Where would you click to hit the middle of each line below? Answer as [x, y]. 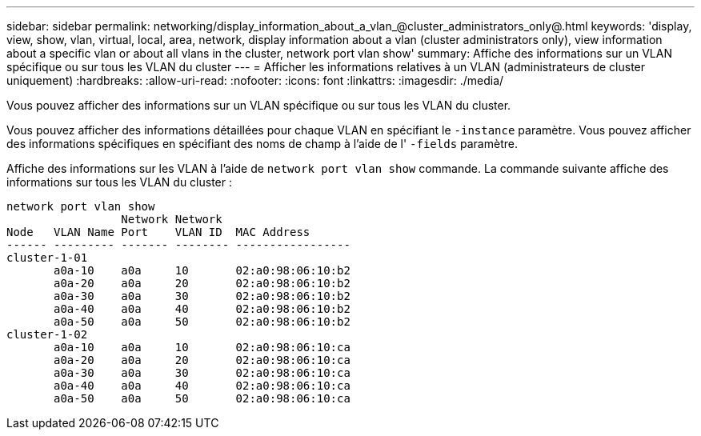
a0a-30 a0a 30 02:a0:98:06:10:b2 [202, 296]
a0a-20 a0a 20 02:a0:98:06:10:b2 [202, 283]
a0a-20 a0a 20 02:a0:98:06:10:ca [202, 360]
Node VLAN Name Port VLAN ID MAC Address [158, 232]
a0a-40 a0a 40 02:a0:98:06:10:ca [202, 386]
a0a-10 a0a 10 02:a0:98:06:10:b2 [202, 270]
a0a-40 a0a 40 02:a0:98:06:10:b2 [202, 309]
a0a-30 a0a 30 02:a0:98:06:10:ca [202, 373]
